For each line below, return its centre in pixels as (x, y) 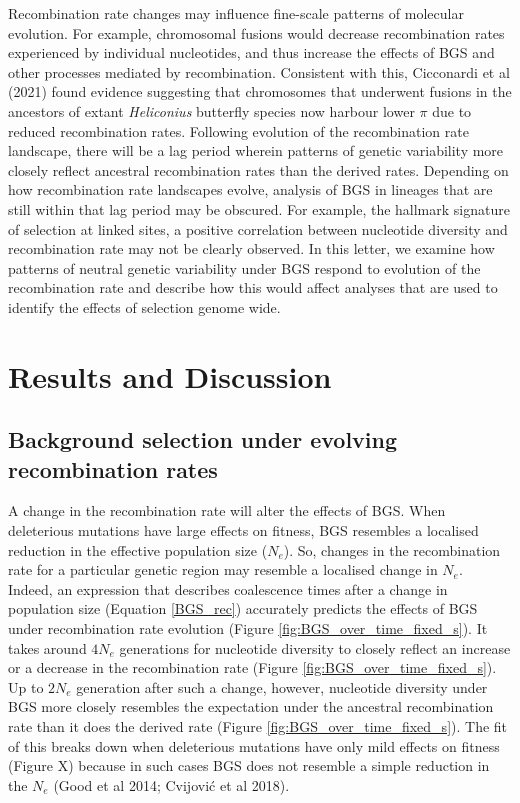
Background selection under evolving (203, 439)
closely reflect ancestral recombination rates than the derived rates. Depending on (258, 169)
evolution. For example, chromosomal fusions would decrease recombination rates (256, 32)
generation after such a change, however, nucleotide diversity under (282, 686)
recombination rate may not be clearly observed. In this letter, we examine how (251, 248)
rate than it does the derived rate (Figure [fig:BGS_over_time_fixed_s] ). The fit (258, 726)
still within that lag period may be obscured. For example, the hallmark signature (259, 208)
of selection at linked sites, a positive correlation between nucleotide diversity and (258, 228)
